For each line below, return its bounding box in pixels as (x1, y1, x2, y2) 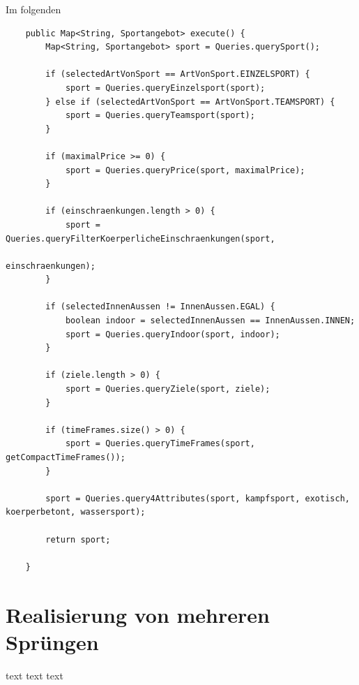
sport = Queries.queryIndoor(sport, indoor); (65, 329, 280, 339)
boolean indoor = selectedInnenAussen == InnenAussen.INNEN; (65, 316, 356, 326)
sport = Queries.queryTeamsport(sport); (65, 110, 255, 121)
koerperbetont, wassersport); (6, 507, 146, 517)
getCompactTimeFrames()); (6, 452, 125, 462)
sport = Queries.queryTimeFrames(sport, (65, 439, 255, 449)
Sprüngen (6, 627, 99, 656)
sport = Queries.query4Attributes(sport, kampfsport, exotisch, (45, 493, 350, 503)
